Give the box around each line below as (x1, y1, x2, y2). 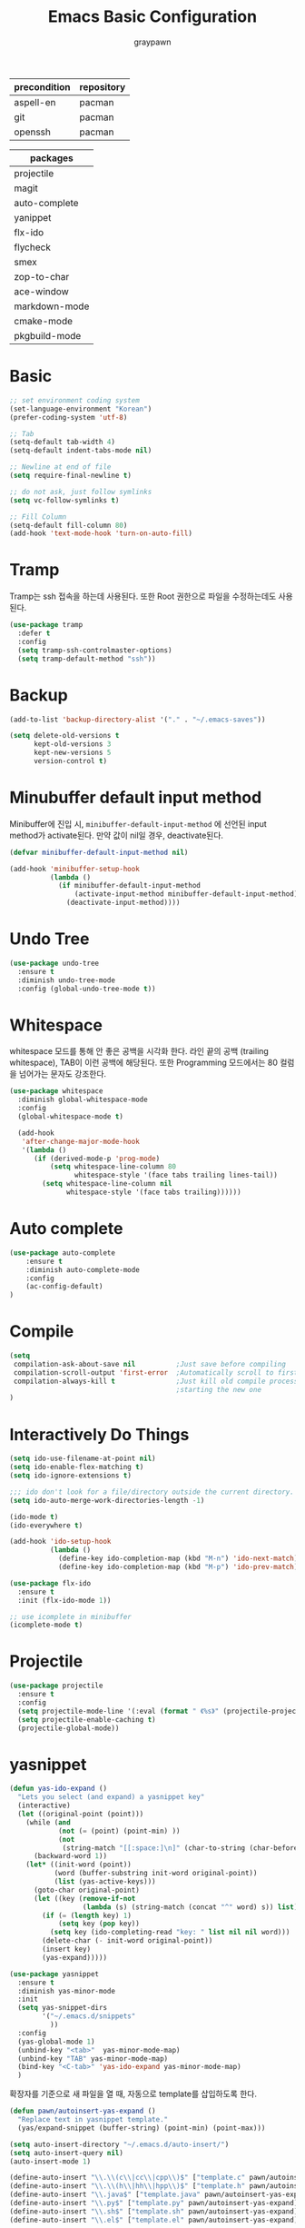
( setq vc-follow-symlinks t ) (9, 495, 120, 505)
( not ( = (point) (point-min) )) (57, 1826, 181, 1835)
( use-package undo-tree (9, 959, 100, 968)
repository (79, 80, 126, 93)
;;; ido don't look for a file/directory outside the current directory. (9, 1487, 295, 1497)
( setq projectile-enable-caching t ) (17, 1715, 156, 1724)
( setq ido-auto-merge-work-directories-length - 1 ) (9, 1496, 205, 1505)
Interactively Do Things (9, 1424, 190, 1445)
